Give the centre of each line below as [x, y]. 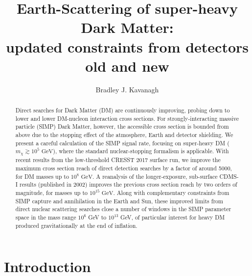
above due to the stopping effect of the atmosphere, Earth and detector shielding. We [124, 135]
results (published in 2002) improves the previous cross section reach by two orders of [128, 184]
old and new [127, 66]
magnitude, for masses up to [52, 192]
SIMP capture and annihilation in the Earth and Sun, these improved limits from [119, 201]
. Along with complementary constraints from [171, 192]
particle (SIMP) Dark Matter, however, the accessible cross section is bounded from [122, 126]
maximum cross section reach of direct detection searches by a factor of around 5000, [124, 168]
